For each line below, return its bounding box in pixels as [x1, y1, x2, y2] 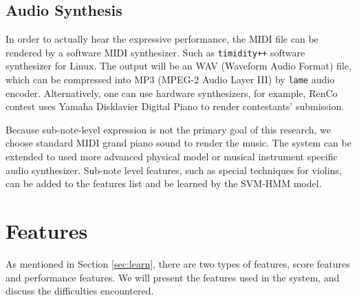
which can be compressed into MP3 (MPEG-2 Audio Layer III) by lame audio [6, 72, 335, 87]
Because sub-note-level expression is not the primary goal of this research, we [6, 122, 331, 136]
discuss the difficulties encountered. [6, 283, 154, 298]
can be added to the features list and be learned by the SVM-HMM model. [6, 176, 322, 191]
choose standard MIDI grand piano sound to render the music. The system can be [6, 136, 351, 150]
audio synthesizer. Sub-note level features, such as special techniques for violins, [6, 162, 342, 177]
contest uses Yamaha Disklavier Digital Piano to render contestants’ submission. [6, 99, 345, 114]
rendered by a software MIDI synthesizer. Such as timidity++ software [6, 45, 305, 59]
